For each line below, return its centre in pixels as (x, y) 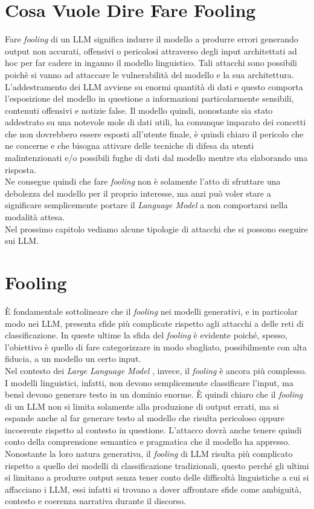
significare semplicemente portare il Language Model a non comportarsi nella (146, 205)
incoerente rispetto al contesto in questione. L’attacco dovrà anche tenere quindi (153, 429)
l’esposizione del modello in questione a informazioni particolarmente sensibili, (149, 98)
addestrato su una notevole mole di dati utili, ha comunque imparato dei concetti (155, 122)
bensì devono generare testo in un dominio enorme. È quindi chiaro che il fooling (154, 394)
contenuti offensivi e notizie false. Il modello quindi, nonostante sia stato (139, 110)
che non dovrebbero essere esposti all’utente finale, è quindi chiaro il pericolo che (154, 133)
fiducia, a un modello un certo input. (73, 359)
